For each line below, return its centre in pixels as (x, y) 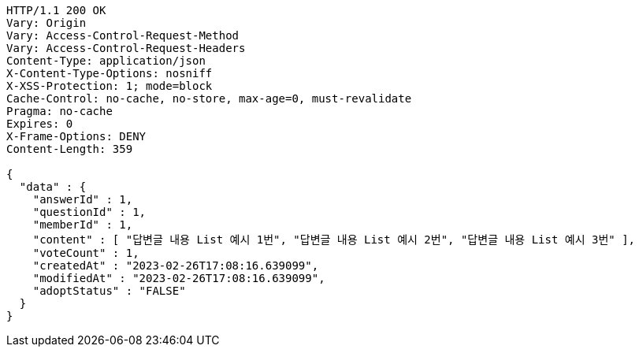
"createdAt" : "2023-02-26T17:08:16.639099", (176, 266)
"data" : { (53, 187)
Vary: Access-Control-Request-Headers (126, 48)
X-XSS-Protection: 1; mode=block (110, 86)
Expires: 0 (40, 124)
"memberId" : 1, (83, 225)
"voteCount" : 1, (86, 253)
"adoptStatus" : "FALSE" (109, 291)
